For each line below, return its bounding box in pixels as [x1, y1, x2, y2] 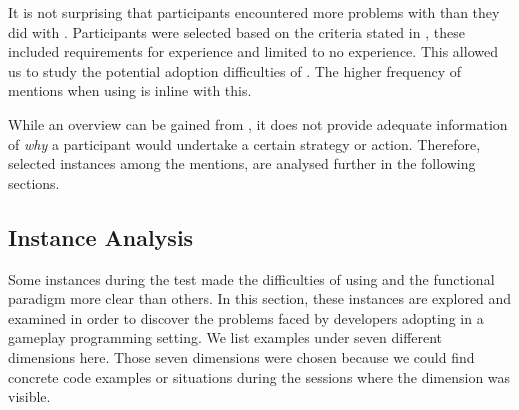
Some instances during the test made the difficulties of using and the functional [8, 268, 495, 289]
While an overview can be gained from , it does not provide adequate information [8, 113, 508, 134]
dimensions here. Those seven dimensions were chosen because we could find [8, 346, 475, 367]
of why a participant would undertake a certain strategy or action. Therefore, [8, 133, 481, 154]
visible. [8, 386, 51, 407]
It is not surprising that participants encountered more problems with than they [8, 2, 500, 22]
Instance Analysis [8, 221, 194, 252]
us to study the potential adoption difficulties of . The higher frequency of [8, 60, 462, 81]
